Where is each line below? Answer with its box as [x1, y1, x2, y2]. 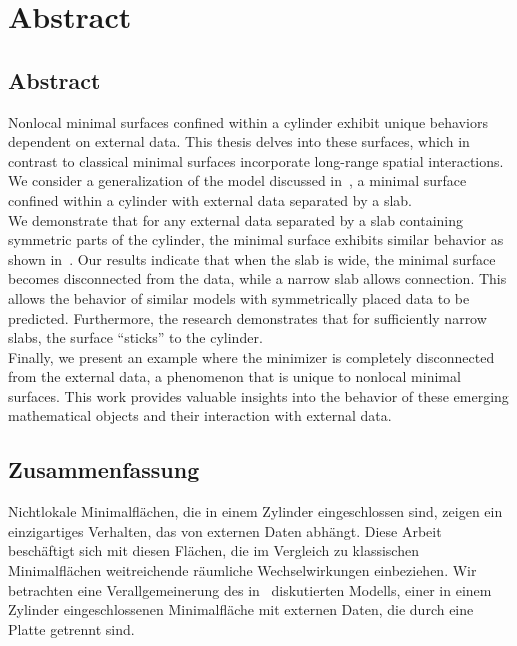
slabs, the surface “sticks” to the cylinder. [8, 327, 263, 348]
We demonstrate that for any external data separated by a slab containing [8, 209, 464, 230]
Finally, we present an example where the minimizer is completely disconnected [8, 346, 495, 367]
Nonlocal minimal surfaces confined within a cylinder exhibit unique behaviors [8, 111, 488, 132]
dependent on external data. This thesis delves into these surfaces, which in [8, 131, 470, 152]
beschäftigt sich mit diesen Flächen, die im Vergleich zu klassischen [8, 540, 419, 561]
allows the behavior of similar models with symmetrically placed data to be [8, 287, 470, 308]
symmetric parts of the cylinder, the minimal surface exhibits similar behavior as [8, 229, 504, 250]
